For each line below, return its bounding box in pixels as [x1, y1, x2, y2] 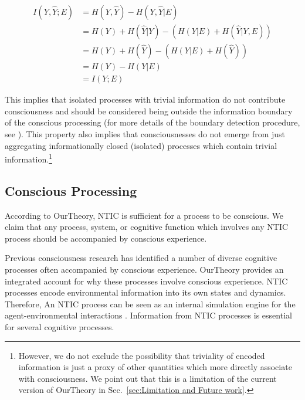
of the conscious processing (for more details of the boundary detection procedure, [5, 116, 300, 128]
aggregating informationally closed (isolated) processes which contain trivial [5, 139, 277, 151]
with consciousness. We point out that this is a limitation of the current [18, 372, 277, 384]
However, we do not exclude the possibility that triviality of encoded [18, 349, 265, 361]
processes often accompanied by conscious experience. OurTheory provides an [5, 263, 284, 275]
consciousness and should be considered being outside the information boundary [5, 104, 293, 117]
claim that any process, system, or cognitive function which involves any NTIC [5, 221, 289, 233]
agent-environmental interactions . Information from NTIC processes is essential [5, 309, 292, 321]
